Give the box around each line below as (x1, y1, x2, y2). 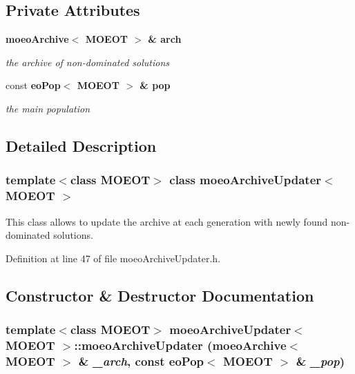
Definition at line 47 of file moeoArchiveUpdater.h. (6, 250, 221, 265)
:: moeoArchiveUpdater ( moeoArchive (74, 336, 287, 353)
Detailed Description (6, 135, 157, 156)
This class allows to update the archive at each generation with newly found (6, 214, 328, 228)
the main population (6, 101, 90, 115)
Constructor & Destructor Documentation (6, 284, 314, 306)
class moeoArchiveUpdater (169, 171, 322, 188)
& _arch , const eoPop (78, 352, 204, 369)
